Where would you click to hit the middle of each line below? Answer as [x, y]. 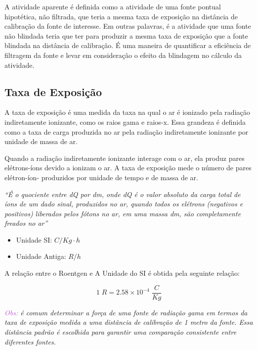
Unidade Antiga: [41, 256]
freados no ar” [26, 223]
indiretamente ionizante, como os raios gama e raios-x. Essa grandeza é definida [125, 122]
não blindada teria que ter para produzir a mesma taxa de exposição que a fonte [126, 35]
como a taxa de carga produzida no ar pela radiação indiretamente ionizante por [127, 131]
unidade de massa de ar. [41, 141]
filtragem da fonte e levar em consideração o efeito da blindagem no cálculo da [123, 55]
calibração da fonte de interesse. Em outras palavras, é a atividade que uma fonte [128, 26]
